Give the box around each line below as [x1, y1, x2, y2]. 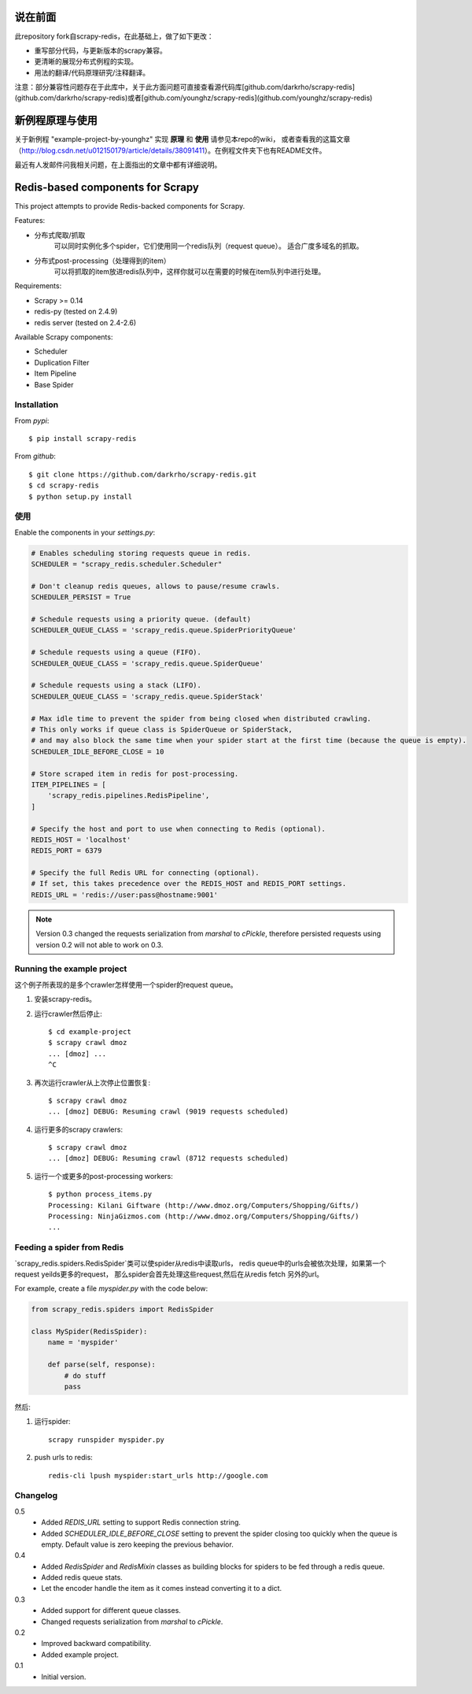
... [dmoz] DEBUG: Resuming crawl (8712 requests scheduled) [48, 1154, 289, 1163]
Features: [14, 216, 46, 225]
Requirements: [14, 281, 62, 291]
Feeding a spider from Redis [14, 1242, 124, 1253]
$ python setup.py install [28, 492, 133, 501]
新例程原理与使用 [14, 114, 98, 128]
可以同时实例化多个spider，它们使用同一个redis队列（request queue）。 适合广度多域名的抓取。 [53, 241, 363, 251]
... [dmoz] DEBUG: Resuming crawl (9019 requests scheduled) [48, 1107, 289, 1116]
